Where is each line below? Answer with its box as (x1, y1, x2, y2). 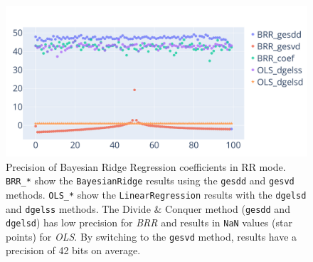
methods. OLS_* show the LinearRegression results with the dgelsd (6, 187, 307, 201)
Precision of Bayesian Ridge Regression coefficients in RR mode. (6, 159, 286, 174)
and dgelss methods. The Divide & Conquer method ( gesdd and (6, 201, 290, 216)
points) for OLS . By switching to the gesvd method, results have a (6, 229, 297, 243)
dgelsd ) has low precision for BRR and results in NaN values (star (6, 215, 292, 230)
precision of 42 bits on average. (6, 243, 141, 258)
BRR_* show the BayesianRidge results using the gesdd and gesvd (6, 173, 295, 188)
